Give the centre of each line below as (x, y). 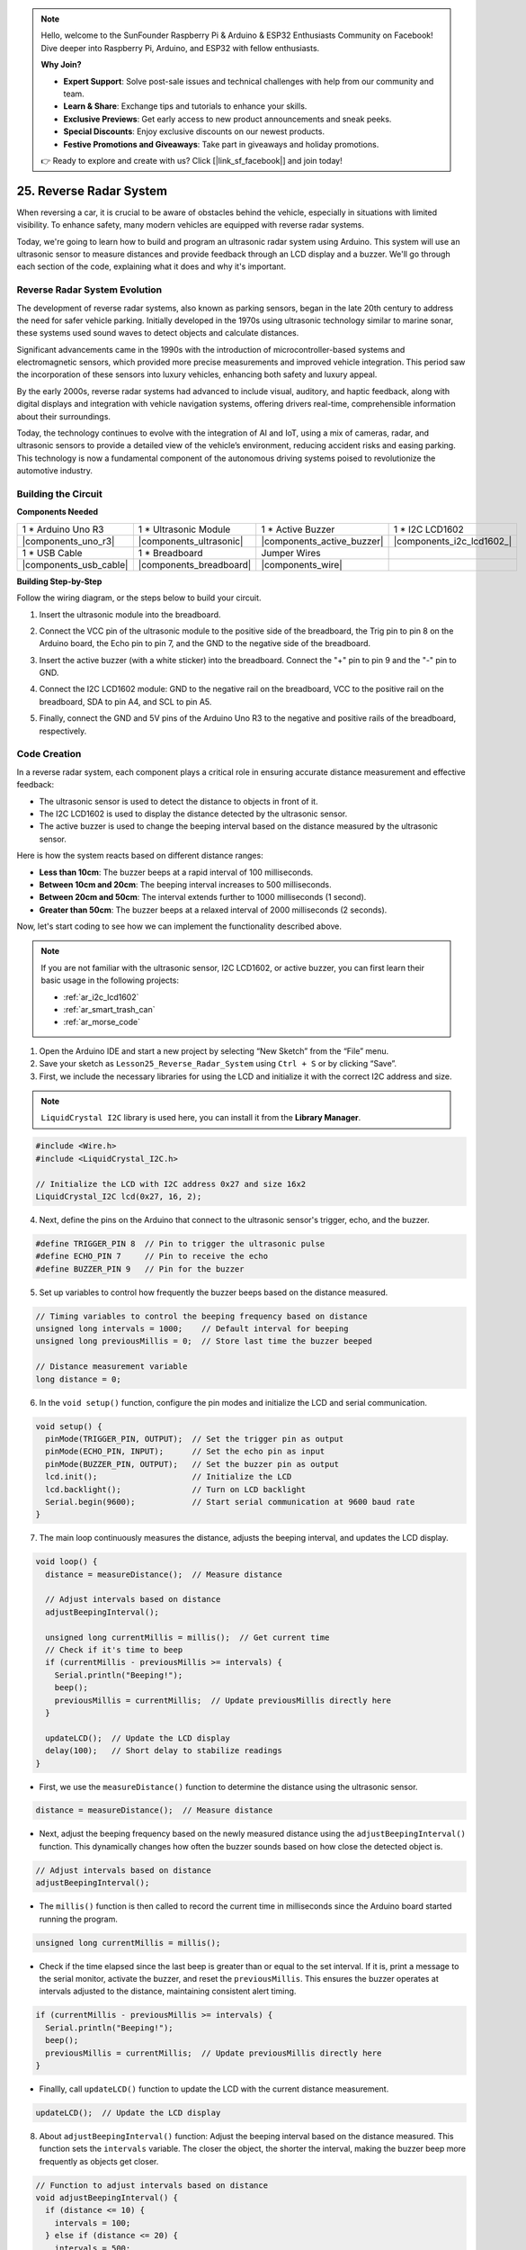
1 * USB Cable (52, 553)
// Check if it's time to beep (114, 1650)
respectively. (63, 731)
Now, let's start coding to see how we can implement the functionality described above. (179, 926)
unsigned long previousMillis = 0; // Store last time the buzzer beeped (204, 1341)
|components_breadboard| (195, 564)
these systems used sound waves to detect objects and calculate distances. (158, 333)
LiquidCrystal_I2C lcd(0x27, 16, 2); (119, 1196)
